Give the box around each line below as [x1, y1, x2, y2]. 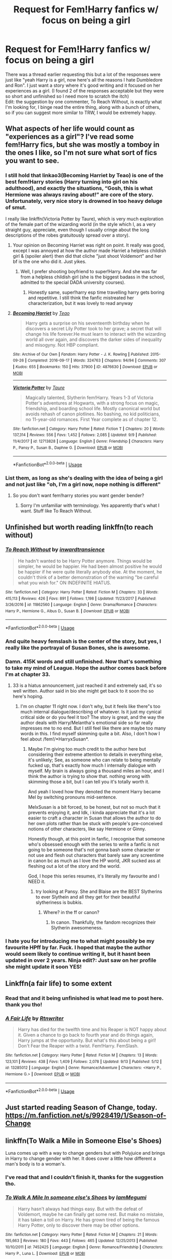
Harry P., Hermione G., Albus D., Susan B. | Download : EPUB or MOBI [5, 608, 130, 614]
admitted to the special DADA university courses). [20, 279, 125, 285]
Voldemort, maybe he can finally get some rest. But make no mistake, [17, 1211, 165, 1217]
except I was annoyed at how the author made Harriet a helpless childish [12, 247, 166, 254]
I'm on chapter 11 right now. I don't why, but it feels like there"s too [20, 703, 161, 710]
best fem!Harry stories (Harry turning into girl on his [5, 178, 138, 185]
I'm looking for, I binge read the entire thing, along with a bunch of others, [5, 104, 161, 110]
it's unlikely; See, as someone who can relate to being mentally [28, 757, 161, 763]
